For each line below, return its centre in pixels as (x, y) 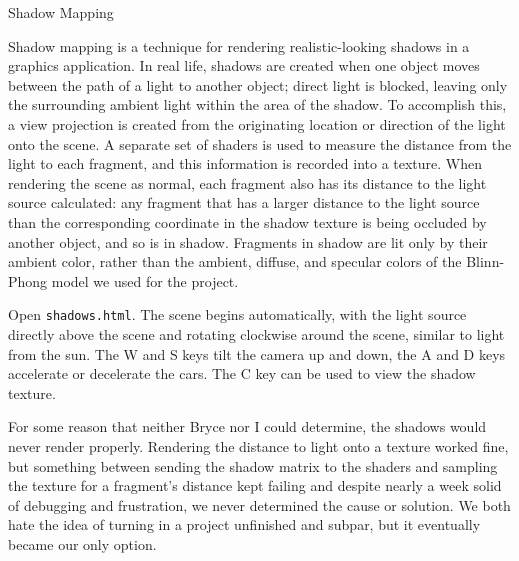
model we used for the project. (145, 280)
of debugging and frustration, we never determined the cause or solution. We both (259, 504)
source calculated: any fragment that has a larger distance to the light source (244, 202)
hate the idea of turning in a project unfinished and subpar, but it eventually (244, 524)
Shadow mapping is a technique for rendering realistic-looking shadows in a (239, 45)
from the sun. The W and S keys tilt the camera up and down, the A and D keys (257, 353)
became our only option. (82, 543)
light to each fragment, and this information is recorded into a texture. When (245, 163)
